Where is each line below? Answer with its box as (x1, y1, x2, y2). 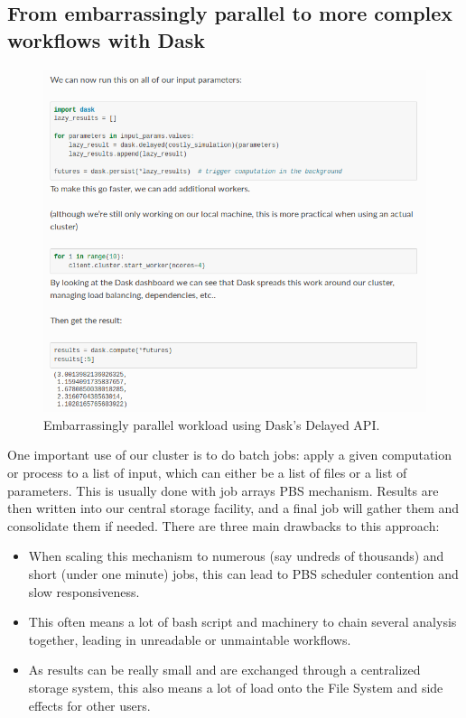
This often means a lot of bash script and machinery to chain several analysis (28, 612, 457, 631)
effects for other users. (28, 695, 151, 714)
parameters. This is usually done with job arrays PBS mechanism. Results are (7, 480, 439, 499)
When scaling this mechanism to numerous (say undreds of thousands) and (28, 546, 444, 565)
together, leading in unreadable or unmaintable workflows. (28, 629, 351, 648)
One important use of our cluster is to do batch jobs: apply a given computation (7, 445, 452, 464)
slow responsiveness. (28, 582, 140, 601)
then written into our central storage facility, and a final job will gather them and (7, 499, 460, 518)
